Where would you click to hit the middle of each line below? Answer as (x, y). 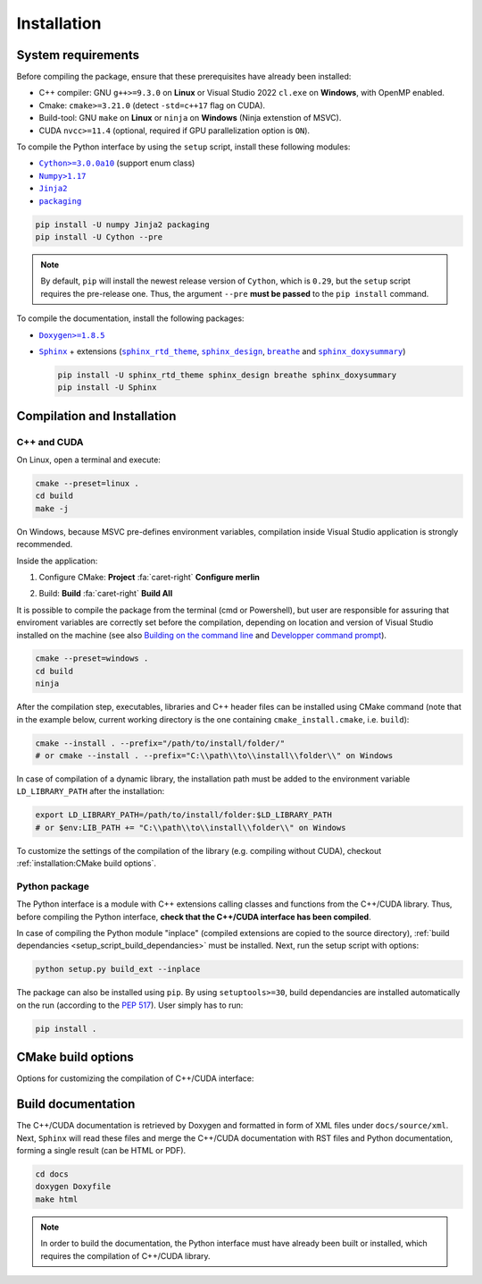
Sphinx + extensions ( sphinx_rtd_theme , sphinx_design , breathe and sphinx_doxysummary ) (222, 351)
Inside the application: (57, 561)
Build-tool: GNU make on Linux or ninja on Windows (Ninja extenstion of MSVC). (190, 118)
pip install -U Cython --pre (99, 237)
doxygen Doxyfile (73, 1187)
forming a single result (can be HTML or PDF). (101, 1150)
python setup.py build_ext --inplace (118, 969)
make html (57, 1199)
